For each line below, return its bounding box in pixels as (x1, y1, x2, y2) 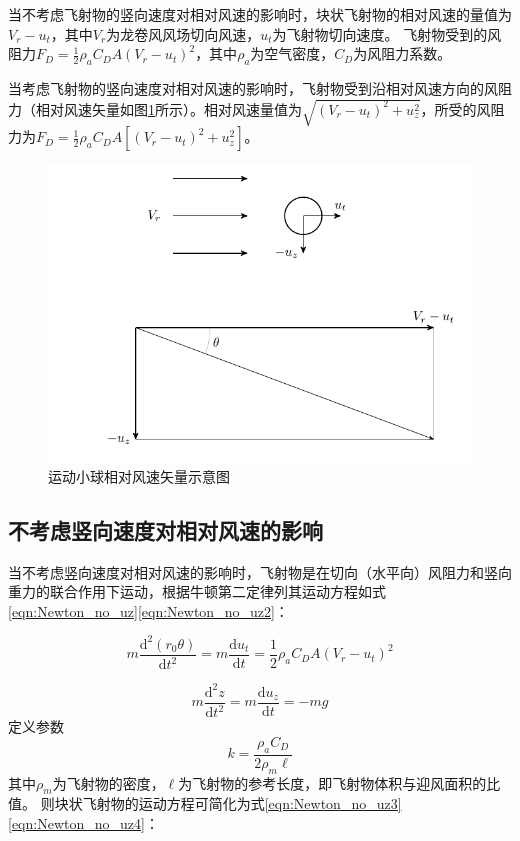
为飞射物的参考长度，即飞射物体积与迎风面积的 (178, 772, 487, 793)
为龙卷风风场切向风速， (106, 23, 261, 44)
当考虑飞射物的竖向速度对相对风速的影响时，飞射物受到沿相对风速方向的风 (8, 77, 498, 98)
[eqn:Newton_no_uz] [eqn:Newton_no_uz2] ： (8, 600, 289, 621)
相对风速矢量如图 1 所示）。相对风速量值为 (35, 98, 302, 119)
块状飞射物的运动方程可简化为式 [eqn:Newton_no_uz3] (54, 793, 402, 814)
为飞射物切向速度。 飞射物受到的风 (272, 23, 502, 44)
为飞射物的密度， (52, 772, 165, 793)
